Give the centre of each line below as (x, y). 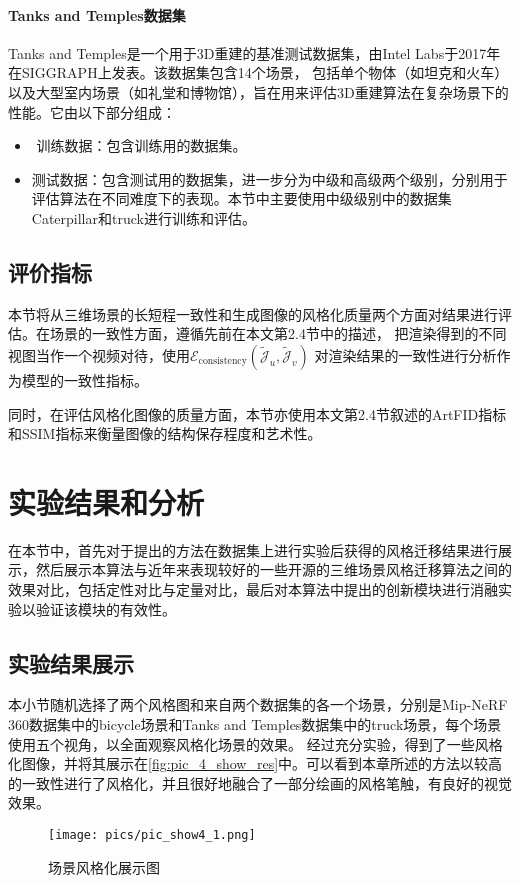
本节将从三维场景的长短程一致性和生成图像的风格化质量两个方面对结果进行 (253, 313)
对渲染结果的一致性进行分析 (405, 354)
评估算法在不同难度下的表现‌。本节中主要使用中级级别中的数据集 (241, 198)
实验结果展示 (71, 662)
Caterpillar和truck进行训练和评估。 (143, 217)
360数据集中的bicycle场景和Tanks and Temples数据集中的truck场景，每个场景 (255, 724)
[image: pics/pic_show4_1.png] (152, 834)
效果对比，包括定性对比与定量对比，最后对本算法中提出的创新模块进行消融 (253, 589)
